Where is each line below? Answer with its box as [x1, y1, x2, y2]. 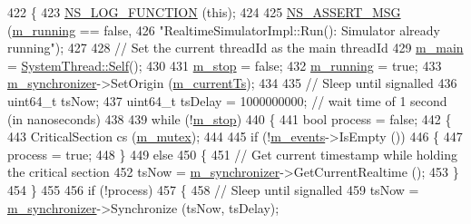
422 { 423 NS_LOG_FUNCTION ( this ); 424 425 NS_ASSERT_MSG [7, 3, 401, 21]
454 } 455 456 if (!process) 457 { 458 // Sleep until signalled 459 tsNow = [7, 180, 419, 199]
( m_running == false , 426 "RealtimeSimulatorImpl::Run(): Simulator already [7, 20, 440, 39]
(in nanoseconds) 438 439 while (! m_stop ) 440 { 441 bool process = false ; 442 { [7, 109, 452, 128]
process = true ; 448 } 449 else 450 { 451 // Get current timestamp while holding [7, 144, 457, 163]
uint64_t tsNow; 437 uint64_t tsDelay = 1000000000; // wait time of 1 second [7, 91, 447, 110]
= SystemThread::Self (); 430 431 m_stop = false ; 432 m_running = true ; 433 [7, 55, 442, 74]
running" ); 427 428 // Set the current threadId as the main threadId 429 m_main [7, 38, 464, 57]
